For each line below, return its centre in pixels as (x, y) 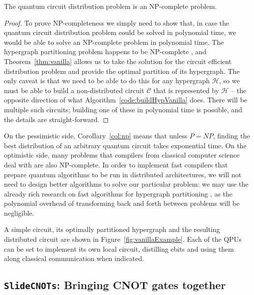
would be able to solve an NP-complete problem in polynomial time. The (114, 42)
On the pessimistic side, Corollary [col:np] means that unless (96, 136)
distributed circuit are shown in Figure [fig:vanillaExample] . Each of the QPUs (123, 239)
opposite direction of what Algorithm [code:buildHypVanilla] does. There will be (126, 100)
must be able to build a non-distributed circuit (74, 90)
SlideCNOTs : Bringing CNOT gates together (115, 285)
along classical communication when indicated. (74, 258)
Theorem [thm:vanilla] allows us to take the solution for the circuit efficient (118, 61)
